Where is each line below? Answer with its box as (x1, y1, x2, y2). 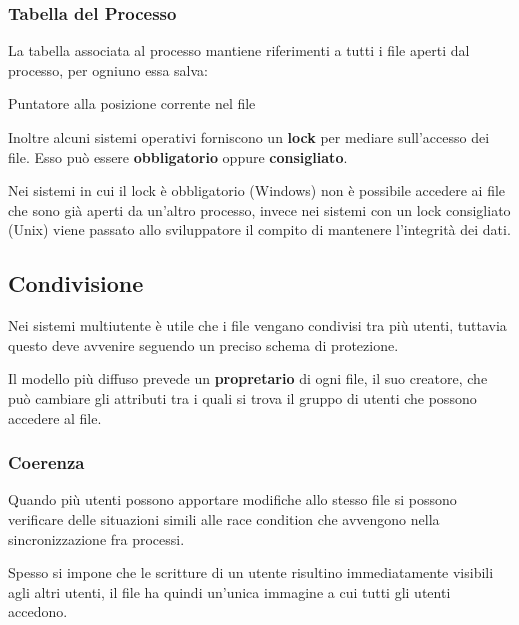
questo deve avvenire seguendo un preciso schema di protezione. (8, 334, 399, 355)
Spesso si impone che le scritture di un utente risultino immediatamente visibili (8, 562, 494, 583)
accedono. (8, 601, 68, 622)
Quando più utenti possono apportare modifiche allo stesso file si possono (8, 489, 457, 510)
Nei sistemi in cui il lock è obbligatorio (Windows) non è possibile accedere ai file (8, 180, 506, 201)
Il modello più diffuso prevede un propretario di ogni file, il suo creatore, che (8, 368, 488, 389)
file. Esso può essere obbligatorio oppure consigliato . (8, 146, 348, 167)
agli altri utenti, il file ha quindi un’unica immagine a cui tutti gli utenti (8, 581, 451, 602)
